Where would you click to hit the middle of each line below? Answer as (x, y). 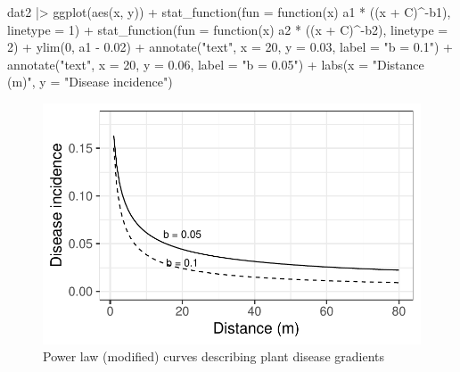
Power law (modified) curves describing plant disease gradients (214, 356)
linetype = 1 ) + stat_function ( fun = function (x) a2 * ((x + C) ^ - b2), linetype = (228, 29)
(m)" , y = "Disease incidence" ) (90, 82)
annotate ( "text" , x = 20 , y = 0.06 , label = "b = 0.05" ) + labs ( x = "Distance (216, 64)
